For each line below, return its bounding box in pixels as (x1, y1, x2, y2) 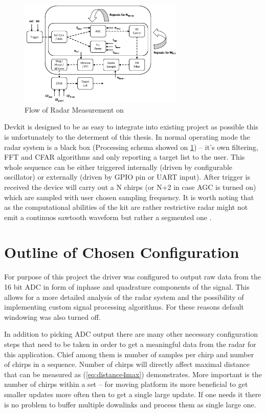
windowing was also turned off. (4, 311, 101, 322)
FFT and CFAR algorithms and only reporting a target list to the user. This (4, 151, 245, 162)
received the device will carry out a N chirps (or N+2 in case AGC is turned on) (4, 181, 256, 192)
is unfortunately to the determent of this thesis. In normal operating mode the (4, 131, 250, 142)
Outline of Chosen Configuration (4, 242, 239, 263)
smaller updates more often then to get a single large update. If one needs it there (4, 388, 261, 399)
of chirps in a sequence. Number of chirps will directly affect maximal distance (4, 359, 250, 369)
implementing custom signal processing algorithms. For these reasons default (4, 301, 244, 312)
